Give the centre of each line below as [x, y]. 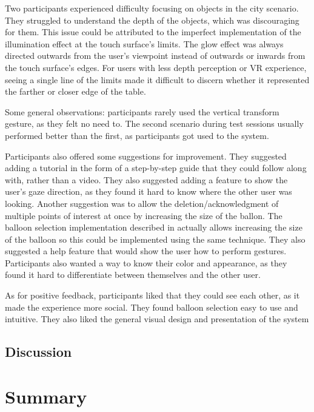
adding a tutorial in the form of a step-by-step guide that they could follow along [156, 168]
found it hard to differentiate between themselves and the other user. [133, 275]
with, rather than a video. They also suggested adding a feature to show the [146, 179]
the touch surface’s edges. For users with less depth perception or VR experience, [156, 67]
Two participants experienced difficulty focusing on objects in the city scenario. [152, 8]
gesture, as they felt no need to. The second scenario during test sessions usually [154, 123]
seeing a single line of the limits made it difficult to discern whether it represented [157, 79]
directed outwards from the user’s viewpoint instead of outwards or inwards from [155, 56]
